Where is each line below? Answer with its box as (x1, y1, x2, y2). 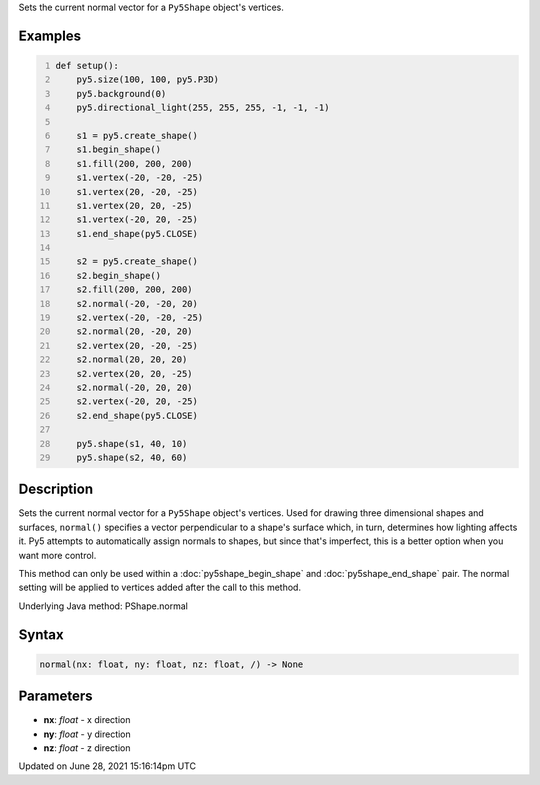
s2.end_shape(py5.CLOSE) (76, 410, 199, 421)
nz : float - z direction (43, 742, 131, 754)
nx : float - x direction (43, 714, 131, 726)
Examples (18, 27, 82, 44)
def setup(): (55, 60, 120, 71)
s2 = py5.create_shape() (76, 256, 199, 267)
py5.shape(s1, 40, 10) (76, 438, 188, 449)
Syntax (18, 626, 64, 643)
